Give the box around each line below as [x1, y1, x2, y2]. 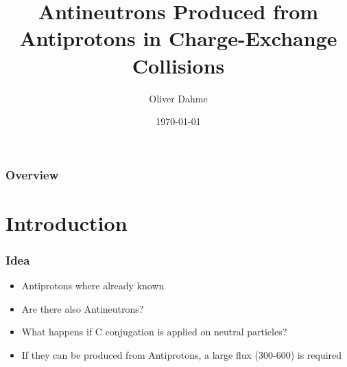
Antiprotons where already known [21, 278, 165, 293]
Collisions [132, 51, 225, 79]
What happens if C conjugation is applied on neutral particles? [21, 324, 287, 339]
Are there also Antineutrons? [21, 301, 144, 315]
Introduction [5, 208, 128, 236]
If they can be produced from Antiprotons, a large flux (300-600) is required [21, 347, 342, 362]
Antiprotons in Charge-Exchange [19, 24, 337, 52]
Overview [5, 166, 59, 183]
